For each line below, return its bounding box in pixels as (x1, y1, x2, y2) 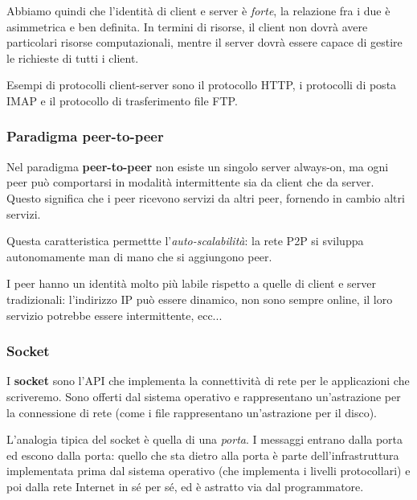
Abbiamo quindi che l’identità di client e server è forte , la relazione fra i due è (6, 2, 390, 18)
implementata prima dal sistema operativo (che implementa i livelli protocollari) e (6, 462, 411, 479)
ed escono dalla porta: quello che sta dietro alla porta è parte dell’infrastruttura (6, 446, 399, 463)
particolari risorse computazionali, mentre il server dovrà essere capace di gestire (6, 34, 403, 51)
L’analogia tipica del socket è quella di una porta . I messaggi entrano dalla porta (6, 431, 403, 448)
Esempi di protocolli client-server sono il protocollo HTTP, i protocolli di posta (6, 76, 397, 93)
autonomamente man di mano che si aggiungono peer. (6, 248, 272, 264)
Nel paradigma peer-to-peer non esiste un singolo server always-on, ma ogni (6, 158, 389, 174)
